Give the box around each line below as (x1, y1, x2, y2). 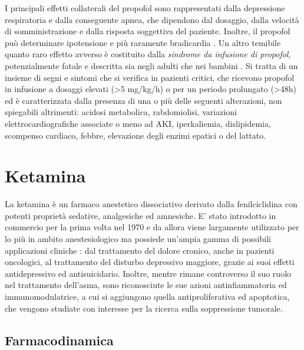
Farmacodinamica (5, 331, 114, 349)
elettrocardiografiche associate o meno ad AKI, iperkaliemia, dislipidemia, (5, 117, 271, 129)
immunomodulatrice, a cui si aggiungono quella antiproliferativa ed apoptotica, (5, 290, 290, 302)
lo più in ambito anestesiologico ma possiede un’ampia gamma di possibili (5, 233, 271, 245)
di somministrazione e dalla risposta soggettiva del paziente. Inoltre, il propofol (5, 25, 290, 37)
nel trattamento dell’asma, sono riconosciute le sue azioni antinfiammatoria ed (5, 279, 287, 291)
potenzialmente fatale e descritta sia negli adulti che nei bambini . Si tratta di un (5, 59, 298, 71)
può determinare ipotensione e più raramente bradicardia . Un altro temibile (5, 36, 281, 48)
